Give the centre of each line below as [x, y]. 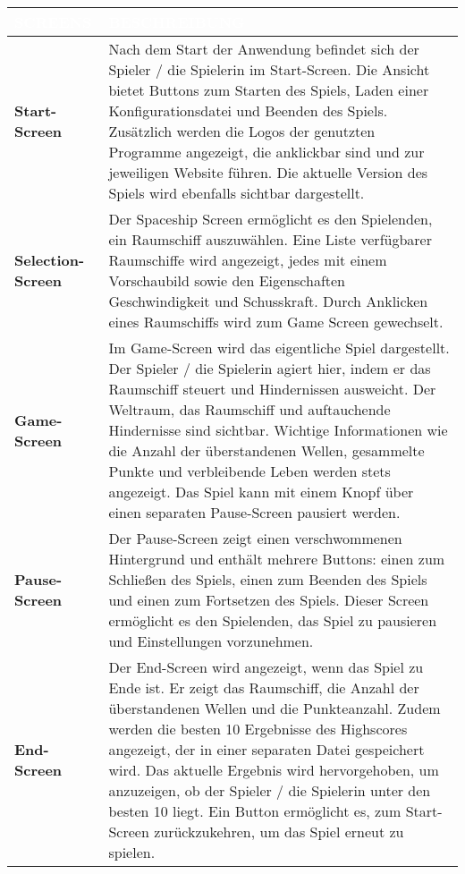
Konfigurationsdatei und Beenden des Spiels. [248, 110]
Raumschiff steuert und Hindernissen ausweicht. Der [272, 389]
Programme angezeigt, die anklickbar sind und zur [266, 152]
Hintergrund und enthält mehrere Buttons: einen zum [277, 559]
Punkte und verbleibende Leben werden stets [249, 471]
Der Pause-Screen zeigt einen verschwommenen [255, 538]
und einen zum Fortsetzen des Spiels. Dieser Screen [269, 600]
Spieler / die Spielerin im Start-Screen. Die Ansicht [269, 69]
